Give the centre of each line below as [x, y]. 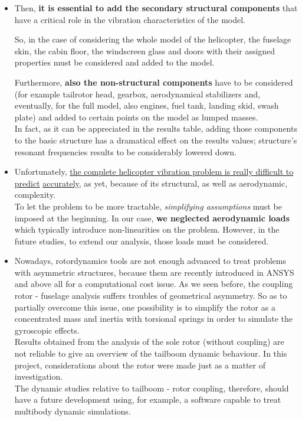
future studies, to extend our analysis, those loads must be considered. [142, 241]
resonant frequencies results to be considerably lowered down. [126, 151]
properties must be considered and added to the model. [114, 62]
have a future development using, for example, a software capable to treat [148, 399]
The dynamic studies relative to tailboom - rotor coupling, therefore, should [152, 388]
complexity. [35, 195]
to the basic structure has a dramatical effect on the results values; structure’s [156, 140]
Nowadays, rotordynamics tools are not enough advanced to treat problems [150, 261]
